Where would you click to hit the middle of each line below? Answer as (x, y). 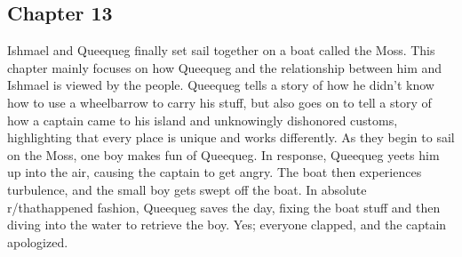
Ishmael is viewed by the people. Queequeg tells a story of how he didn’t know (221, 85)
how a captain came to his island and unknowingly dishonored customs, (203, 120)
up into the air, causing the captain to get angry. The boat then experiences (215, 172)
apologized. (38, 241)
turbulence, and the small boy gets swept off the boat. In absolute (187, 189)
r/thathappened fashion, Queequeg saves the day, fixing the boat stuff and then (224, 207)
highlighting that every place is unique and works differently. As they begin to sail (231, 137)
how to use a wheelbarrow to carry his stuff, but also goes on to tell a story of (219, 102)
